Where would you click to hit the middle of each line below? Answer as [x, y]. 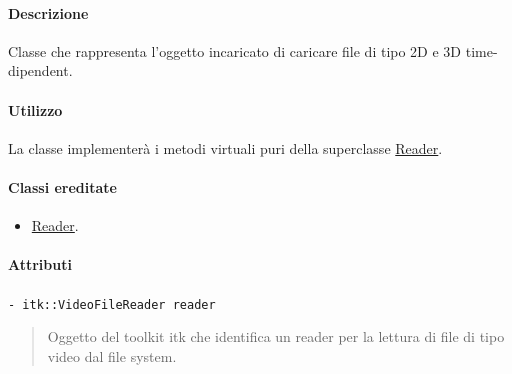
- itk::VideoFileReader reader [112, 304]
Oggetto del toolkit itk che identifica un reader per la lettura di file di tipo [276, 336]
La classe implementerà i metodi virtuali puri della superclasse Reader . [225, 147]
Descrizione [48, 12]
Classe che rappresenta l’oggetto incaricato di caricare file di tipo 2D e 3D [235, 50]
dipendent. [40, 70]
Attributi [40, 264]
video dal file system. [112, 355]
